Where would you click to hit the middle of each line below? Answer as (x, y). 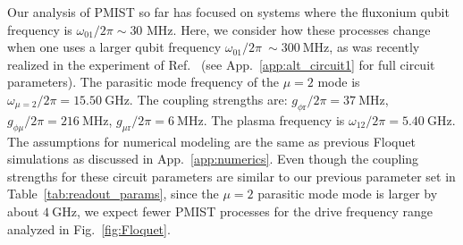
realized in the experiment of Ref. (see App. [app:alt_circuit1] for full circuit (221, 64)
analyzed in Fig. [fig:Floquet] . (89, 228)
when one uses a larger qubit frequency (114, 47)
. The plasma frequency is (274, 119)
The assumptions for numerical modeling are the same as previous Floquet (211, 141)
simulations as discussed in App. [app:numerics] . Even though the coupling (213, 159)
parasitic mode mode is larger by (348, 194)
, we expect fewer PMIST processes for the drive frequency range (254, 211)
